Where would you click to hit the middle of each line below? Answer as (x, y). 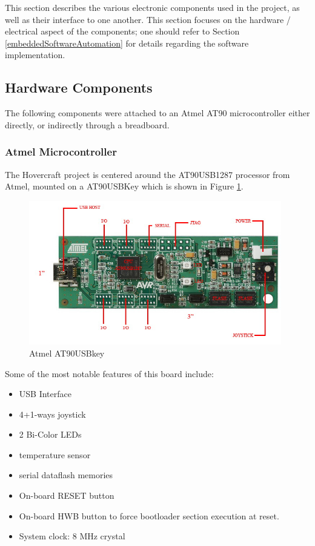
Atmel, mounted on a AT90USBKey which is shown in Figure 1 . (124, 186)
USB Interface (45, 394)
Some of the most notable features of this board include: (109, 373)
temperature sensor (55, 454)
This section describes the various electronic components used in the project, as (152, 7)
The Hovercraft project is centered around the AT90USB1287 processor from (148, 174)
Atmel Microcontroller (61, 152)
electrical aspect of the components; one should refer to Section (122, 31)
